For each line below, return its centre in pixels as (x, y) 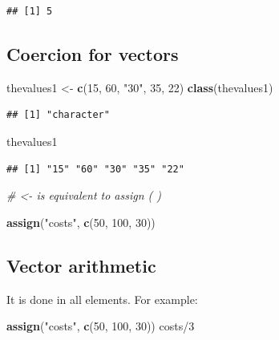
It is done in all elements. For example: (102, 299)
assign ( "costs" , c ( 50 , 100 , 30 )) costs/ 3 (101, 326)
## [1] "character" (58, 115)
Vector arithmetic (81, 265)
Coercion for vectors (93, 53)
